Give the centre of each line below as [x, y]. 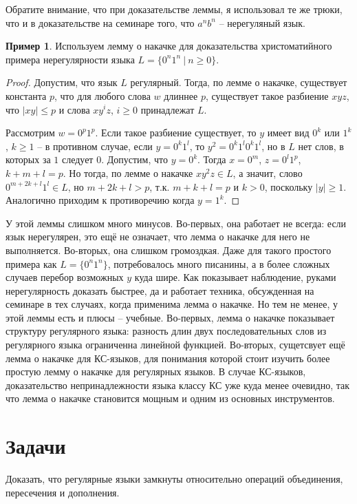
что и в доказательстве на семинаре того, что [100, 22]
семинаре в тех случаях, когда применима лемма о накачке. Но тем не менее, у [172, 304]
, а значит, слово [268, 172]
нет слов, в [321, 146]
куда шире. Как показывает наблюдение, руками [235, 277]
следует [77, 159]
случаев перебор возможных [65, 277]
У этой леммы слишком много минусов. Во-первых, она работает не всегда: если [176, 223]
